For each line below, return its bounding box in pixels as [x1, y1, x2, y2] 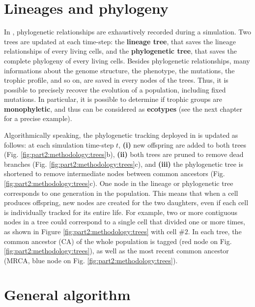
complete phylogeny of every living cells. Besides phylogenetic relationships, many [4, 55, 250, 65]
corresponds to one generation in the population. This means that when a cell [4, 187, 238, 198]
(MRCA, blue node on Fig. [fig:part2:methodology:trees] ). [4, 255, 178, 265]
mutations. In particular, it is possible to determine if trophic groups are [4, 94, 222, 104]
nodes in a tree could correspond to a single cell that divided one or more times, [4, 216, 245, 227]
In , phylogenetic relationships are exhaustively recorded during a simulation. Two [4, 27, 251, 37]
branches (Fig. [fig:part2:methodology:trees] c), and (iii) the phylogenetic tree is [4, 158, 243, 169]
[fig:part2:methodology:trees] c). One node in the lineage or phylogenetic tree [4, 178, 233, 188]
